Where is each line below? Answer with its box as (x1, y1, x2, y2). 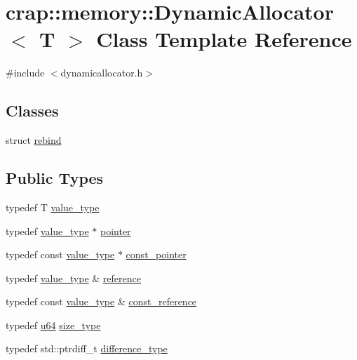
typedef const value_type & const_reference (6, 294, 197, 309)
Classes (6, 100, 59, 121)
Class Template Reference (96, 25, 352, 53)
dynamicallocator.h (60, 65, 143, 80)
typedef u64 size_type (6, 317, 101, 332)
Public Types (6, 167, 104, 189)
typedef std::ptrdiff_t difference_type (6, 341, 168, 356)
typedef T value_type (6, 199, 100, 214)
